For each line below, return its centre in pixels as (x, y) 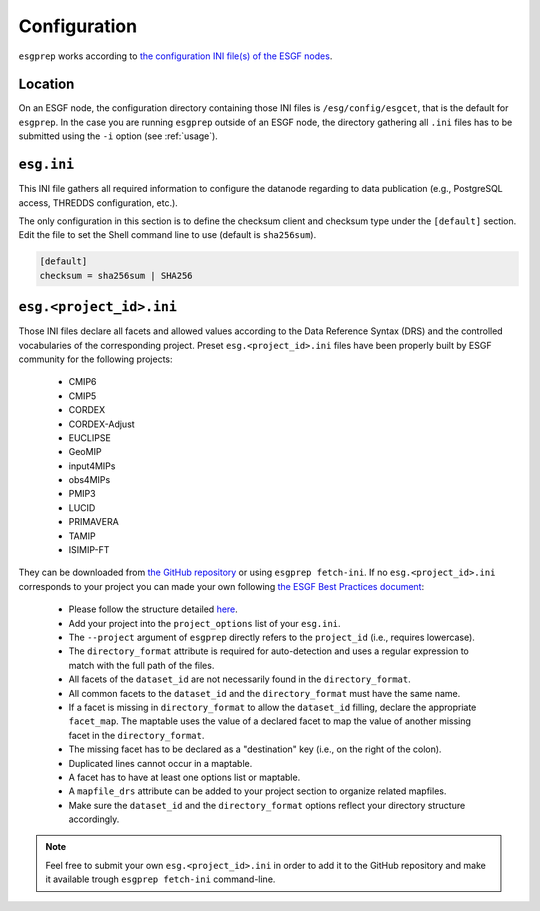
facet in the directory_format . (136, 735)
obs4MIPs (89, 480)
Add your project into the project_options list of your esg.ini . (204, 623)
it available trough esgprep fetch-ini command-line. (160, 879)
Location (46, 84)
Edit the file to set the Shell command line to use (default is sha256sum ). (167, 235)
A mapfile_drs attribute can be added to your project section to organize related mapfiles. (257, 791)
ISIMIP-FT (89, 550)
